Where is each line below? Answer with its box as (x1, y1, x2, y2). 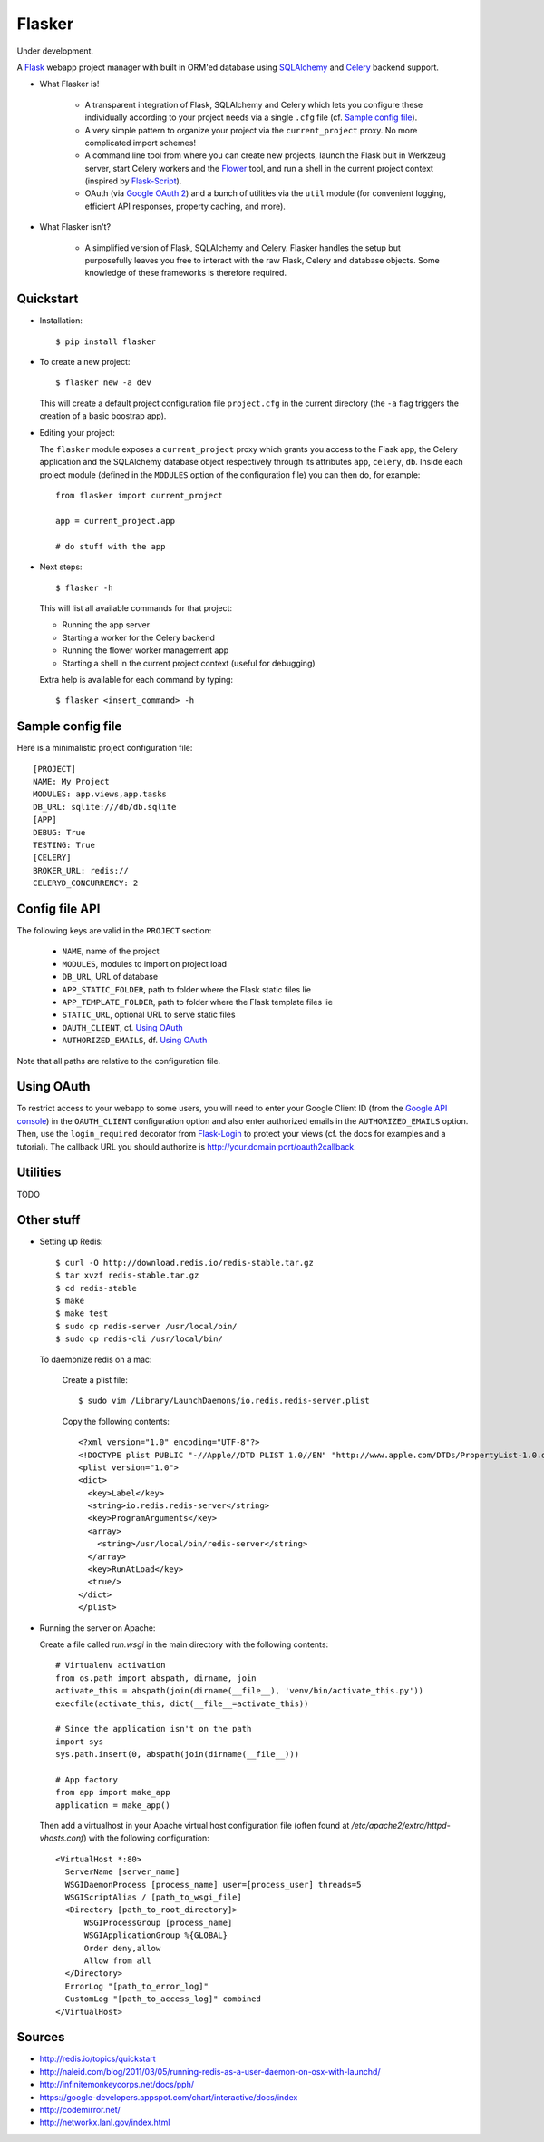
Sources (16, 2029, 65, 2045)
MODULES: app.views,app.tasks (33, 789, 168, 799)
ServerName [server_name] (64, 1867, 180, 1877)
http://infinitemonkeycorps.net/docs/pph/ (39, 2079, 195, 2090)
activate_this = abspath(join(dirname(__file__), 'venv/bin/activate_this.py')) (55, 1685, 424, 1696)
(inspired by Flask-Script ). (84, 175, 182, 186)
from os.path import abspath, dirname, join (55, 1673, 257, 1683)
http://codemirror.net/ (39, 2104, 121, 2115)
